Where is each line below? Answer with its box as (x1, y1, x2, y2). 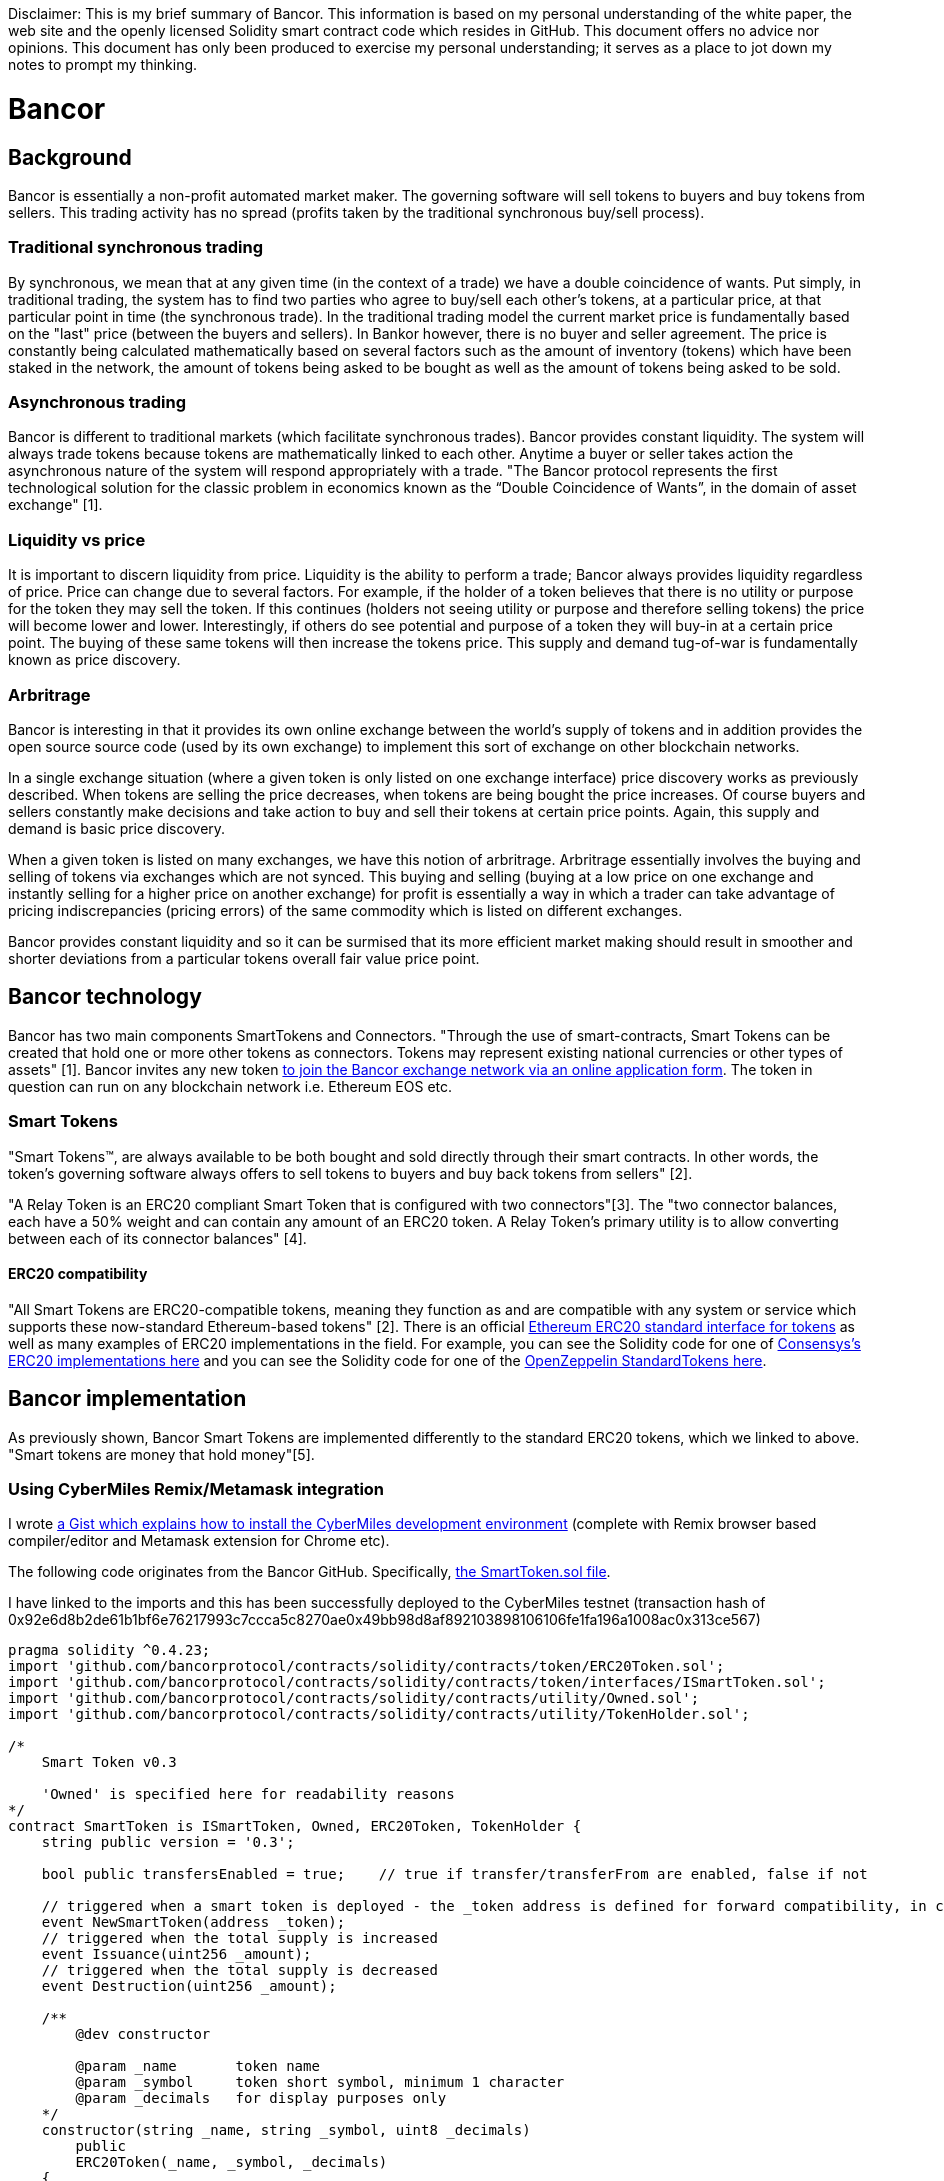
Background (8, 144, 132, 170)
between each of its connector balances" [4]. (8, 1229, 307, 1247)
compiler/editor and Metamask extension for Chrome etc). (8, 1532, 390, 1550)
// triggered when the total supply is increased (41, 1930, 438, 1947)
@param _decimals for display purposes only (75, 2090, 447, 2107)
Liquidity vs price (8, 529, 146, 550)
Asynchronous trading (8, 392, 186, 413)
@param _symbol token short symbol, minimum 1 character (75, 2074, 565, 2091)
